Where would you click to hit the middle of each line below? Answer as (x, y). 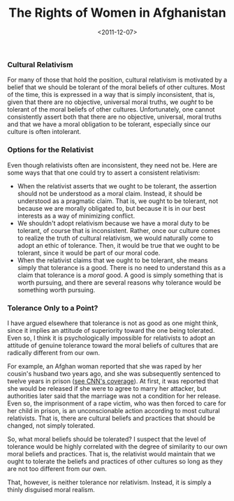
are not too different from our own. (57, 468)
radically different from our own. (53, 352)
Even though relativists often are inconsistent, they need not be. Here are (112, 165)
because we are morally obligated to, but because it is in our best (111, 208)
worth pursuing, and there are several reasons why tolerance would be (119, 282)
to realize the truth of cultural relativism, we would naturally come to (115, 238)
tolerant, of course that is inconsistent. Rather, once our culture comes (119, 230)
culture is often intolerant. (44, 132)
